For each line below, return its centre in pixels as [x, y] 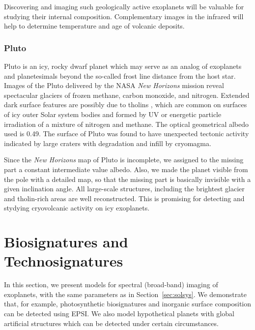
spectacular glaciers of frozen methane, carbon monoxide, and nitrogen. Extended [127, 95]
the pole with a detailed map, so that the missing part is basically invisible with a [127, 179]
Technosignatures [64, 261]
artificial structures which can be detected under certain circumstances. [111, 323]
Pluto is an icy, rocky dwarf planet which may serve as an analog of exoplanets [123, 66]
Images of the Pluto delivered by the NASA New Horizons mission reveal [114, 85]
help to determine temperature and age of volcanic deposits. [94, 26]
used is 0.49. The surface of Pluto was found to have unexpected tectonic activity [127, 134]
